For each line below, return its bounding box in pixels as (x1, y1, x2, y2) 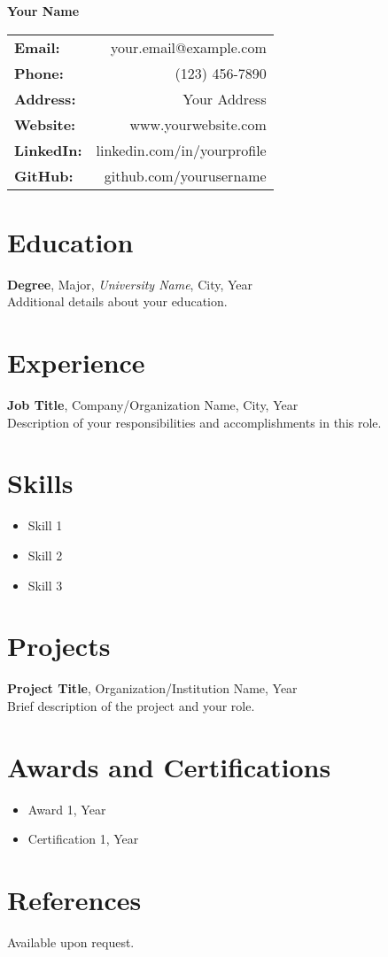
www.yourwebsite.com (129, 113, 267, 135)
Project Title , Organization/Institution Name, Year (7, 679, 298, 698)
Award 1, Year (27, 799, 106, 818)
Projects (7, 628, 111, 664)
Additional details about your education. (7, 292, 228, 311)
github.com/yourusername (104, 165, 267, 186)
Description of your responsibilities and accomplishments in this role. (7, 413, 382, 431)
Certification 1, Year (27, 830, 139, 848)
